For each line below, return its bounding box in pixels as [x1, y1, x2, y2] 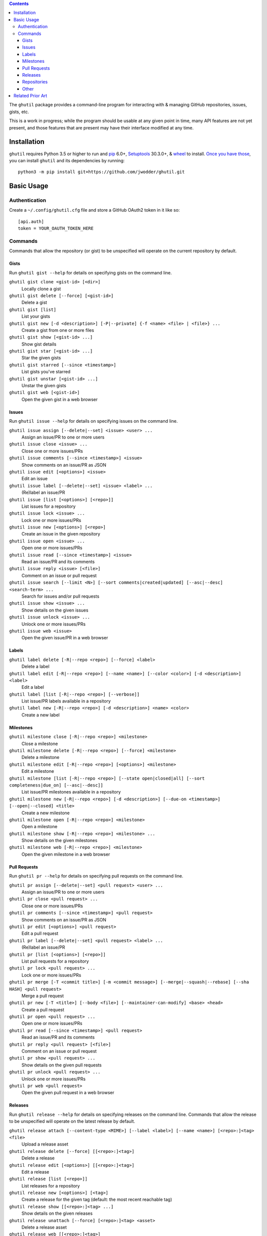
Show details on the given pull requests [21, 1062, 102, 1068]
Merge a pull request [21, 993, 64, 999]
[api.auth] [18, 219, 44, 224]
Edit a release [21, 1169, 49, 1175]
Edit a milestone [21, 768, 54, 774]
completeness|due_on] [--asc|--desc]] [9, 782, 103, 788]
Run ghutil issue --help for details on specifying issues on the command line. [9, 418, 178, 424]
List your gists [21, 313, 50, 319]
